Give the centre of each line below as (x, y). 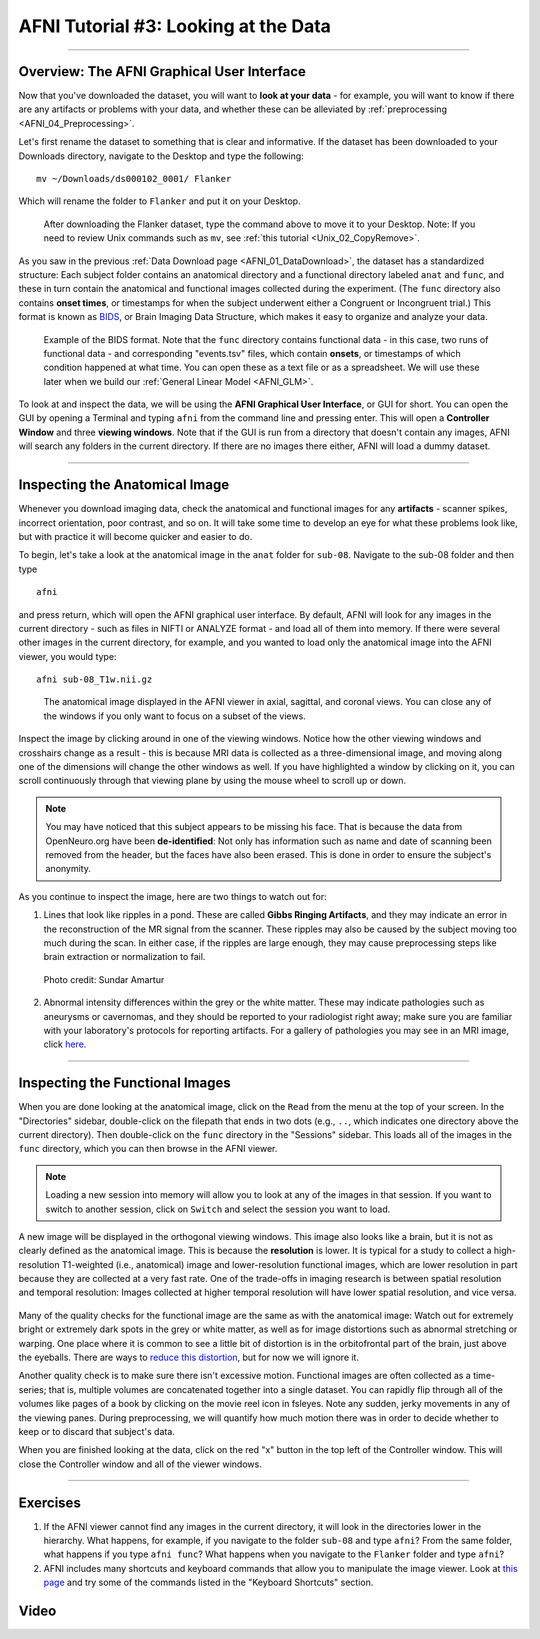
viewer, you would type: (67, 656)
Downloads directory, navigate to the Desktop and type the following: (161, 156)
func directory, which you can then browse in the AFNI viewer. (148, 1149)
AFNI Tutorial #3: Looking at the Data (175, 26)
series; (32, 1389)
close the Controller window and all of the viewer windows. (140, 1464)
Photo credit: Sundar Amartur (104, 979)
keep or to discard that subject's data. (96, 1431)
